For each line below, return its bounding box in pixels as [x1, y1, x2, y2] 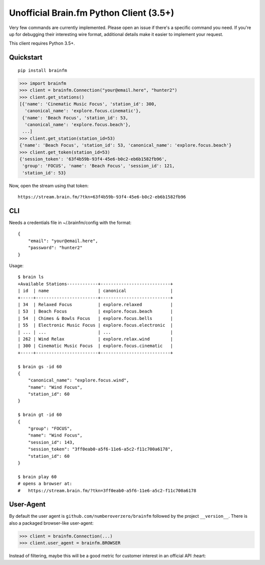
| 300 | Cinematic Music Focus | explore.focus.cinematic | [18, 343, 173, 349]
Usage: [9, 263, 24, 269]
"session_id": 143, [27, 439, 75, 445]
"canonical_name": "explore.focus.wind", [27, 377, 130, 383]
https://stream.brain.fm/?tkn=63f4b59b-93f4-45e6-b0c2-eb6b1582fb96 [18, 194, 186, 200]
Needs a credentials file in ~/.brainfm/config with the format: [9, 220, 132, 226]
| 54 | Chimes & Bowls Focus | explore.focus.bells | [18, 315, 173, 321]
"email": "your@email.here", [27, 238, 98, 244]
